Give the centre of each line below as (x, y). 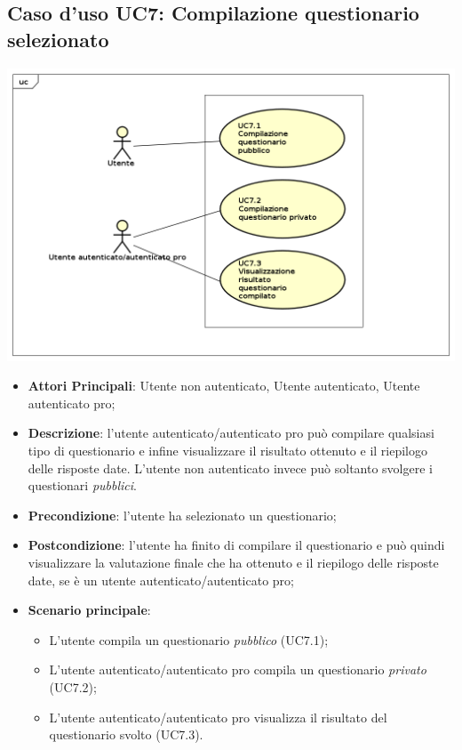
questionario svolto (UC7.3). (126, 734)
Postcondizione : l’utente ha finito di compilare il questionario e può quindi (236, 545)
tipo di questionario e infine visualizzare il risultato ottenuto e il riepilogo (227, 451)
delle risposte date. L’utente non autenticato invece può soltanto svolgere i (230, 468)
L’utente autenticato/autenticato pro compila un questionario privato (238, 669)
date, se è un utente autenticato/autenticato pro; (161, 580)
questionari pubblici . (82, 485)
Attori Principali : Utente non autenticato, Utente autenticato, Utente (224, 386)
